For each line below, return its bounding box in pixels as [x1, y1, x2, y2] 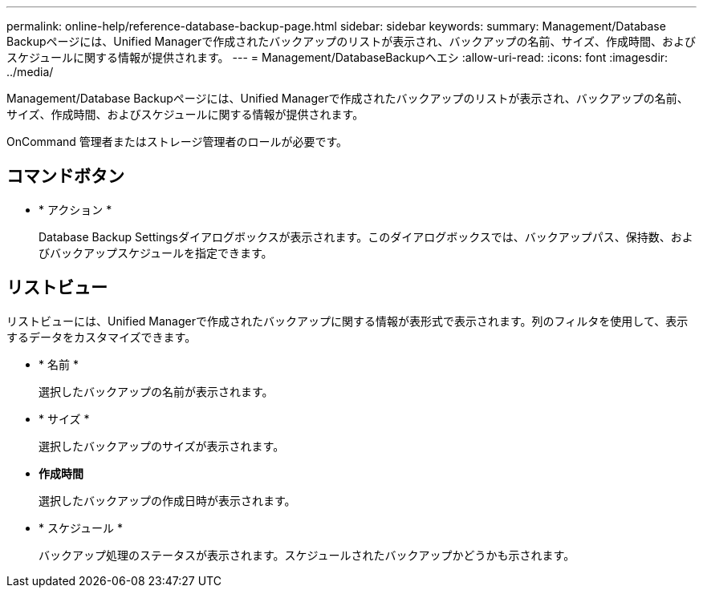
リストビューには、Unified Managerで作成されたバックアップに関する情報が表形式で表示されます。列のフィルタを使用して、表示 [6, 313, 689, 328]
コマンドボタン [6, 166, 124, 187]
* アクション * [39, 202, 112, 216]
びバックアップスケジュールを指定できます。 [39, 245, 273, 260]
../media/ [6, 65, 54, 79]
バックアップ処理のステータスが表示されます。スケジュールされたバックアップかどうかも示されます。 [39, 548, 575, 562]
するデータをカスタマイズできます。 [6, 329, 197, 344]
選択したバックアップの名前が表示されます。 [39, 384, 274, 398]
